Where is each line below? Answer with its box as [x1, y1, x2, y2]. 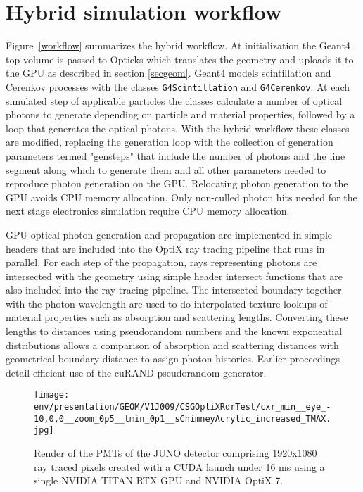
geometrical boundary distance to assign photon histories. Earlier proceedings [6, 351, 340, 366]
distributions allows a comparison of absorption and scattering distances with [6, 337, 339, 352]
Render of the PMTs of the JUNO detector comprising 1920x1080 [34, 446, 317, 460]
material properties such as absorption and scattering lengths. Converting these [6, 310, 348, 324]
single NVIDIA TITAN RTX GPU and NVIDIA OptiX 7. [34, 473, 284, 488]
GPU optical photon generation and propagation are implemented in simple [6, 227, 333, 241]
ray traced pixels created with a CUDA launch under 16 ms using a [34, 459, 325, 474]
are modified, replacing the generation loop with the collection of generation [6, 134, 333, 149]
